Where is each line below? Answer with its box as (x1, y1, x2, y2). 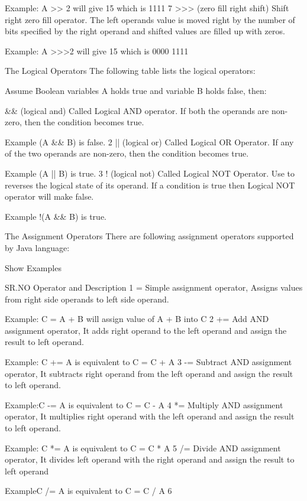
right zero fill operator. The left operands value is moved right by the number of (5, 13, 295, 25)
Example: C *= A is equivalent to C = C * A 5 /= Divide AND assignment (5, 441, 281, 454)
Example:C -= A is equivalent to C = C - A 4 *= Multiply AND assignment (5, 398, 283, 411)
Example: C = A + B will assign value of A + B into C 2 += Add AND (5, 313, 269, 325)
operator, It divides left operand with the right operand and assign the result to (5, 453, 295, 466)
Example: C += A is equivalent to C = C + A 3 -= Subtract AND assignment (5, 356, 292, 368)
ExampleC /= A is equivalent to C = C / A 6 (5, 484, 172, 497)
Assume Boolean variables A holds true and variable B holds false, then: (5, 84, 267, 96)
